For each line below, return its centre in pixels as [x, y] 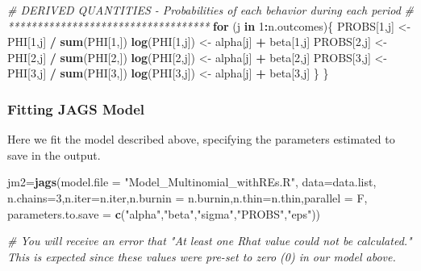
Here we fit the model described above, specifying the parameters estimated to [201, 139]
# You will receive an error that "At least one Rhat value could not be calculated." [210, 241]
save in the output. [54, 154]
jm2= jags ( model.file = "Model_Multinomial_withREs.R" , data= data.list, [192, 182]
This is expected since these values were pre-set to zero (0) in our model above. [202, 256]
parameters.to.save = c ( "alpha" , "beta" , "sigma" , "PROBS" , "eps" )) [164, 213]
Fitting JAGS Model [76, 108]
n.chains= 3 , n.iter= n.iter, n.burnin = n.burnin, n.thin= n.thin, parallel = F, [188, 197]
